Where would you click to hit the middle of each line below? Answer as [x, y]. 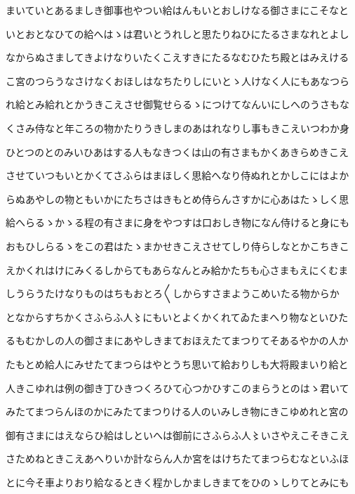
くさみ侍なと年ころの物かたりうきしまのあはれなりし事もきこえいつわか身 [177, 128]
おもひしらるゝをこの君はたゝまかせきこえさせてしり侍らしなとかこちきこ [177, 246]
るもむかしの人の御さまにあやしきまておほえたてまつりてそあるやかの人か [177, 340]
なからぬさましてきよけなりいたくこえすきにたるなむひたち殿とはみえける [177, 57]
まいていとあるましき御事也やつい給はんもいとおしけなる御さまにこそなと [177, 10]
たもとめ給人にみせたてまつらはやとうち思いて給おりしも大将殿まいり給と [177, 364]
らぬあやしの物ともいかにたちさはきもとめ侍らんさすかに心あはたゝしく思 [177, 199]
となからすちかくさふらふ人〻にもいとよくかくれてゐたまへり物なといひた [177, 317]
